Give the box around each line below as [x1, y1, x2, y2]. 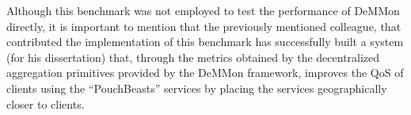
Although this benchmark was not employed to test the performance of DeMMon [6, 2, 400, 18]
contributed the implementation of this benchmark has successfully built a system [6, 33, 404, 50]
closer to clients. [6, 95, 85, 112]
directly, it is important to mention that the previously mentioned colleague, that [6, 17, 401, 34]
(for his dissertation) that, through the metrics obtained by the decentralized [6, 48, 380, 65]
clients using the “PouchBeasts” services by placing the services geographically [6, 79, 387, 96]
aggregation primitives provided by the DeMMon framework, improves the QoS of [6, 64, 404, 81]
